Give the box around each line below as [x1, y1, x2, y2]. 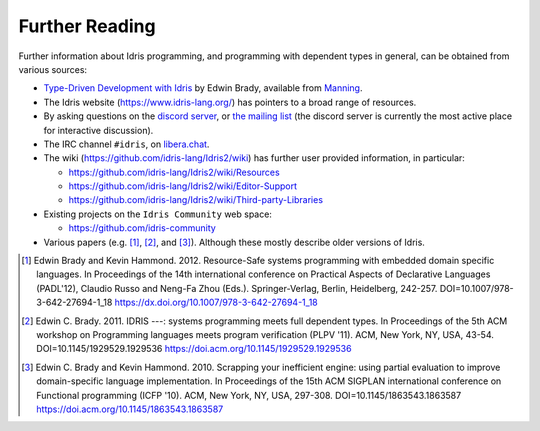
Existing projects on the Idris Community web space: [43, 208, 272, 220]
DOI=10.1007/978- [439, 282, 514, 294]
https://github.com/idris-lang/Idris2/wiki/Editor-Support [68, 180, 297, 192]
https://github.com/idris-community [68, 222, 217, 234]
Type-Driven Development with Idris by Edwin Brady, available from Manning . [43, 82, 364, 94]
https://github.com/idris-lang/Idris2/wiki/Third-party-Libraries [68, 194, 324, 206]
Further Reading [18, 15, 156, 37]
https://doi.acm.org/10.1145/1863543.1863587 [36, 403, 224, 415]
